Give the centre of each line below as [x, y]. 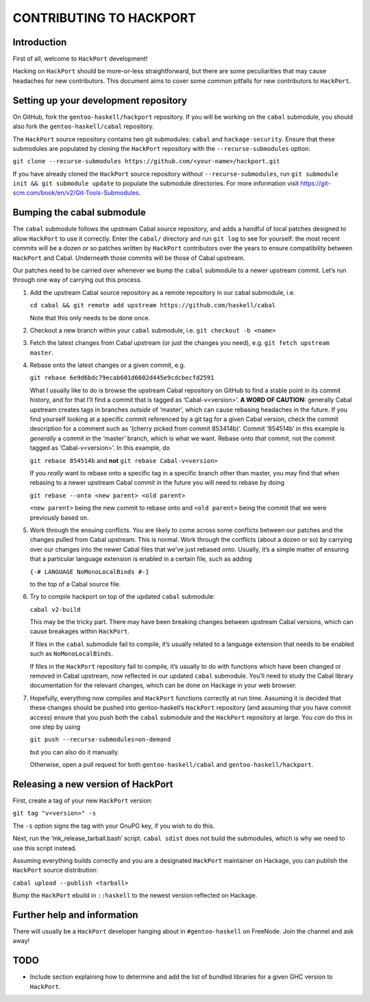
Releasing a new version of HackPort [93, 784]
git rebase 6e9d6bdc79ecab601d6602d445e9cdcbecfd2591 [122, 378]
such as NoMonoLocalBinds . [71, 654]
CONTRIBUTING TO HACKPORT [104, 18]
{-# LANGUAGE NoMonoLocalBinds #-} [90, 572]
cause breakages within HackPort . [79, 632]
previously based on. [59, 517]
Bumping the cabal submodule [79, 213]
